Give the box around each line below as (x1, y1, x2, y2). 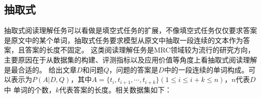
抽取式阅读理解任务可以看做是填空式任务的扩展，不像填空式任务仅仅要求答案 (4, 25, 257, 35)
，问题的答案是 (109, 64, 159, 74)
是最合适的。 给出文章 (4, 64, 77, 74)
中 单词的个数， (4, 84, 56, 94)
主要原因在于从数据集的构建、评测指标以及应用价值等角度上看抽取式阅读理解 (4, 54, 257, 64)
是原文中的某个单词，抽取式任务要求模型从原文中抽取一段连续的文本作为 (4, 34, 243, 45)
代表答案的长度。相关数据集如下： (59, 84, 172, 94)
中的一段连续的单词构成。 (164, 64, 248, 74)
